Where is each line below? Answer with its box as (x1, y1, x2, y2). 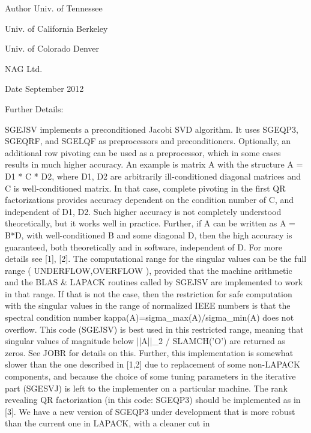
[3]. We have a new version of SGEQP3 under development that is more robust (5, 405, 295, 417)
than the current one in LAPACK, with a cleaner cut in (5, 417, 210, 429)
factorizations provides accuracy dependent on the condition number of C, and (5, 193, 294, 206)
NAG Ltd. (5, 62, 43, 74)
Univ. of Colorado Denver (5, 42, 100, 55)
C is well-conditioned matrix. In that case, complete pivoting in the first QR (5, 181, 286, 194)
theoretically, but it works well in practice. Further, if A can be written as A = (5, 217, 295, 229)
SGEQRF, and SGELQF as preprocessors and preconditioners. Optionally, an (5, 135, 291, 147)
